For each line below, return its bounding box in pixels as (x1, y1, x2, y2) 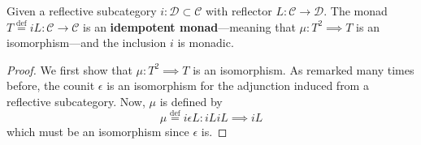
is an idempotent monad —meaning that (83, 18, 296, 35)
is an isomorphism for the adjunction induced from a (106, 77, 369, 94)
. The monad (323, 2, 388, 19)
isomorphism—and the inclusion (7, 34, 167, 51)
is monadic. (177, 34, 234, 51)
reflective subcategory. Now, (7, 92, 145, 109)
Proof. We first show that (7, 61, 132, 78)
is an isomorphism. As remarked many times (193, 61, 414, 78)
